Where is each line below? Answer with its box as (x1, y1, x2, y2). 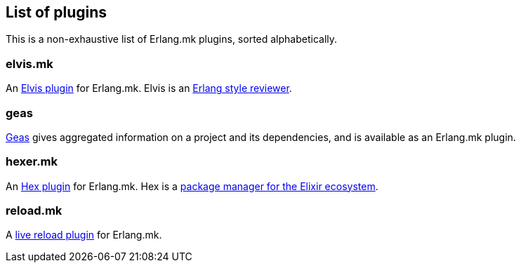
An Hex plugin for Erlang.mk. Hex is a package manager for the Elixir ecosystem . (6, 180, 378, 192)
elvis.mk (6, 56, 53, 71)
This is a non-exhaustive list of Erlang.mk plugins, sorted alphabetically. (6, 33, 338, 46)
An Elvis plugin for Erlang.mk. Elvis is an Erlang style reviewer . (6, 82, 292, 95)
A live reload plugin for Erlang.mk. (6, 229, 162, 241)
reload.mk (6, 203, 62, 218)
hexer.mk (6, 154, 58, 169)
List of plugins (6, 4, 107, 21)
